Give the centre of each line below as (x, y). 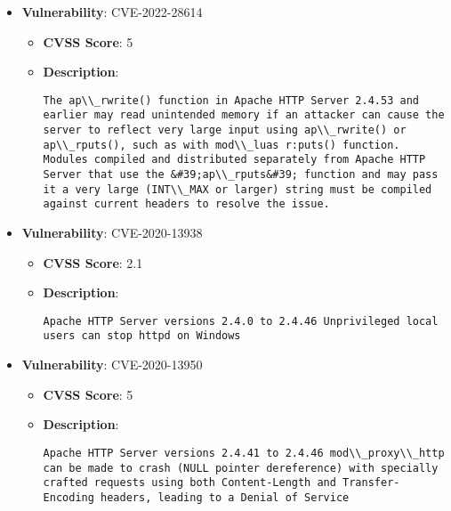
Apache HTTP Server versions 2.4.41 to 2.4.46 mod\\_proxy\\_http (244, 453)
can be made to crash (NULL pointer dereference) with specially (241, 468)
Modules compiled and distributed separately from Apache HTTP (234, 160)
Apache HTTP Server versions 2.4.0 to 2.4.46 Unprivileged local (241, 321)
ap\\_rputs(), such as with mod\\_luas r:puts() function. (221, 145)
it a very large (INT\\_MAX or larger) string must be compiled (238, 189)
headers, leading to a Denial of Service (225, 497)
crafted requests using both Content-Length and (189, 483)
